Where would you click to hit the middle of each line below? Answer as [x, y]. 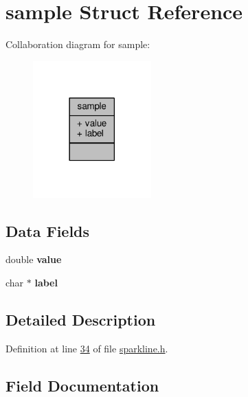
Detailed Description [81, 319]
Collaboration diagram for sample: [78, 44]
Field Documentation [82, 385]
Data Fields [48, 230]
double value [34, 259]
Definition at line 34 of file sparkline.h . [87, 348]
